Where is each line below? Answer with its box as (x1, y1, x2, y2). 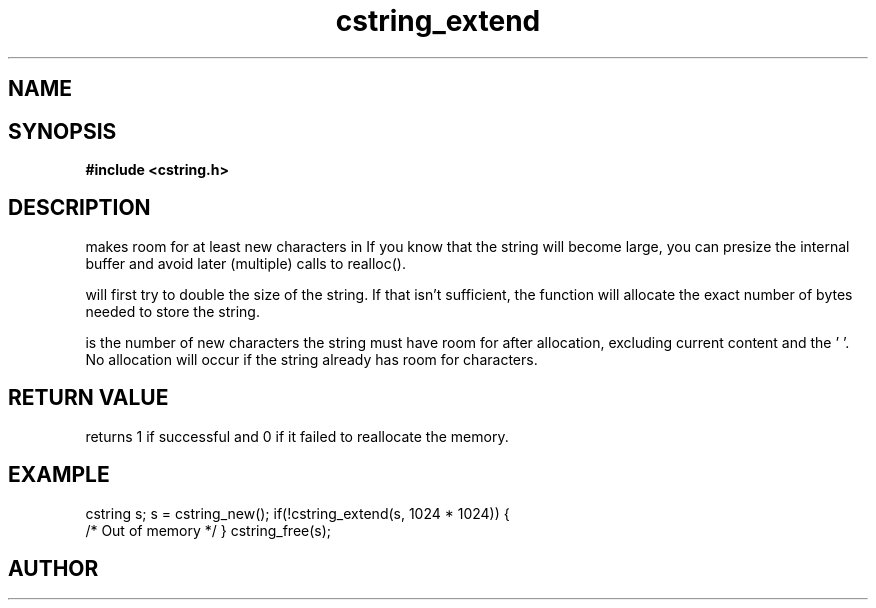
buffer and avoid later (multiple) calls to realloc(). (85, 254, 406, 272)
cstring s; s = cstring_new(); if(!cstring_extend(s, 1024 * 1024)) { (85, 504, 510, 522)
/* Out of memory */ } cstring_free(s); (85, 521, 332, 539)
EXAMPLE (8, 462, 110, 488)
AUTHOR (8, 555, 99, 581)
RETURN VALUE (8, 385, 169, 411)
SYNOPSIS (8, 118, 117, 144)
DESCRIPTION (8, 195, 151, 221)
